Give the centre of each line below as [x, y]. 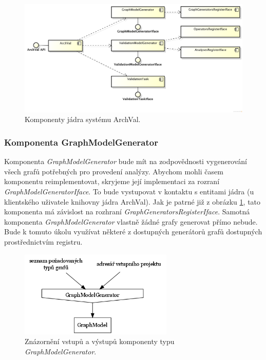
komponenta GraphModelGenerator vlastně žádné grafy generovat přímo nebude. [131, 221]
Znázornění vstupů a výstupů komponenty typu [100, 341]
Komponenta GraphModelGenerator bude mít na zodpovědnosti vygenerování [126, 161]
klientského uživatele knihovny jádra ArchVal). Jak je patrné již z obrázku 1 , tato [132, 201]
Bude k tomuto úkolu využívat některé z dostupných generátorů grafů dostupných [133, 232]
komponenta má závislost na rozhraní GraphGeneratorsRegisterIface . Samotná [127, 212]
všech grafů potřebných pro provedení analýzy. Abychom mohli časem [114, 171]
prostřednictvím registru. [43, 241]
